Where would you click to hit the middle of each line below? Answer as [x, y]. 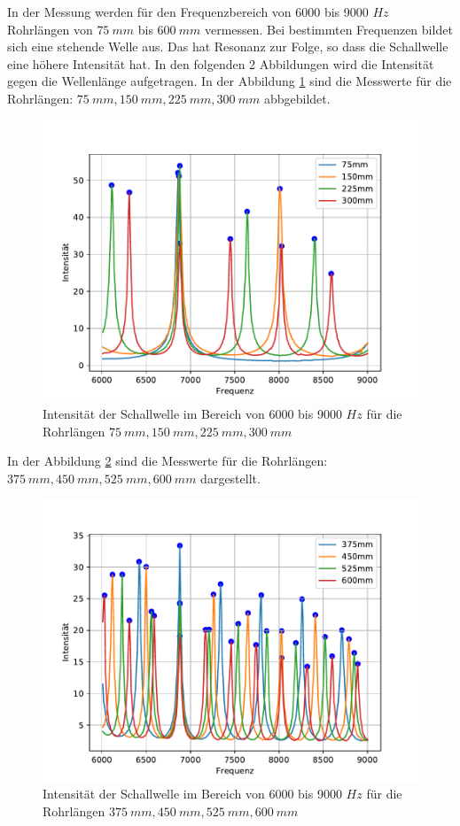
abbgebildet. [297, 98]
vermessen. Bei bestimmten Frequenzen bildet [328, 29]
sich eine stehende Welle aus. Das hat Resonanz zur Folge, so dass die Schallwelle [228, 46]
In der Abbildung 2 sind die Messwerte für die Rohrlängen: [168, 461]
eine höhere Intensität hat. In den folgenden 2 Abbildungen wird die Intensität [221, 63]
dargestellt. [230, 478]
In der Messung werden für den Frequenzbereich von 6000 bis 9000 [188, 12]
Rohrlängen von [50, 29]
